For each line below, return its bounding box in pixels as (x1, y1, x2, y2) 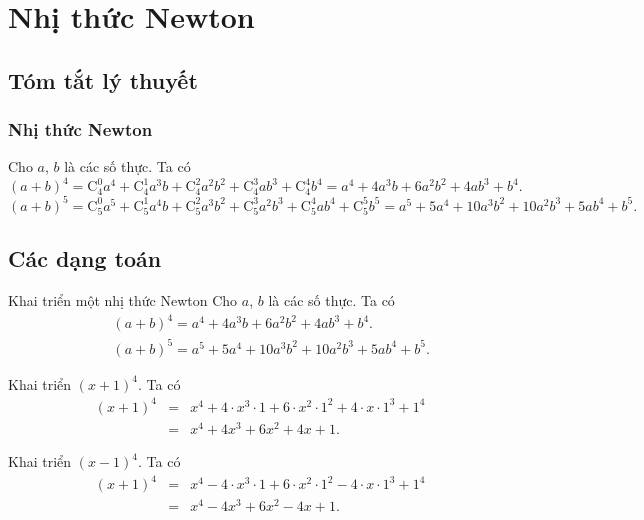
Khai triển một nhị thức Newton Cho (8, 290, 238, 311)
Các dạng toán (8, 243, 162, 274)
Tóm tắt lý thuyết (8, 64, 198, 95)
